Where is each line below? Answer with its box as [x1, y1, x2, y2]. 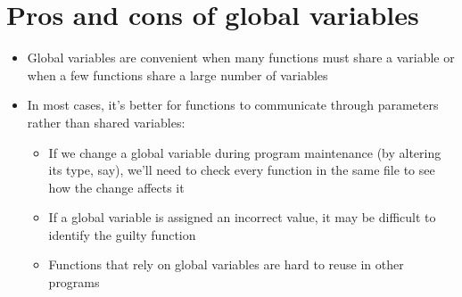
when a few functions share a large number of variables [27, 65, 328, 84]
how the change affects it [48, 177, 185, 196]
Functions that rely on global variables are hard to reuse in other [48, 255, 404, 274]
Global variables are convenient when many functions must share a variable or [27, 48, 455, 67]
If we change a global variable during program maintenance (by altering [48, 143, 441, 161]
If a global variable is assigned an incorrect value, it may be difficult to [48, 208, 436, 227]
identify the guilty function [48, 225, 196, 243]
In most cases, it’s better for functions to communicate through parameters [27, 95, 439, 114]
